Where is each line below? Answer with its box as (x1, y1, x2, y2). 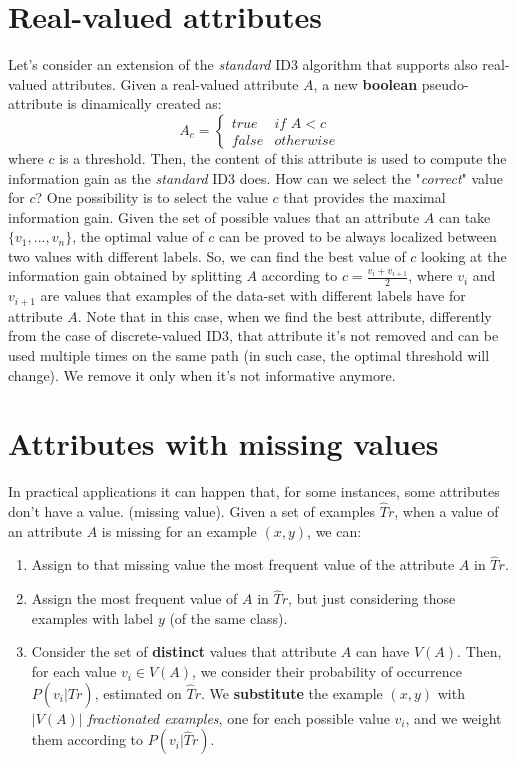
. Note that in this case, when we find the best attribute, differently (77, 305, 492, 326)
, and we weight (405, 707, 502, 728)
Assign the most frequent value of (31, 588, 238, 609)
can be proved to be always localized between (218, 226, 497, 247)
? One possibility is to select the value (35, 187, 268, 208)
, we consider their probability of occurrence (192, 661, 462, 682)
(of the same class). (169, 607, 288, 628)
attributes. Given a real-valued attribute (51, 73, 299, 94)
